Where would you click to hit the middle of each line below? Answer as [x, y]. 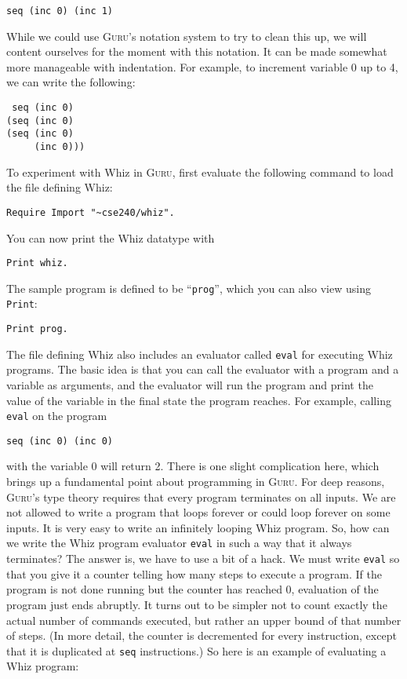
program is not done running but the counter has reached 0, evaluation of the [193, 589]
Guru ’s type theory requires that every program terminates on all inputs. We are [201, 496]
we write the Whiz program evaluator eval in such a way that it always [179, 543]
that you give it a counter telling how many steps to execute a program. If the [194, 573]
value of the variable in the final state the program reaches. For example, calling [199, 400]
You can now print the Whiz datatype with [111, 237]
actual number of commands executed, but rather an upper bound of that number [204, 620]
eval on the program [57, 416]
